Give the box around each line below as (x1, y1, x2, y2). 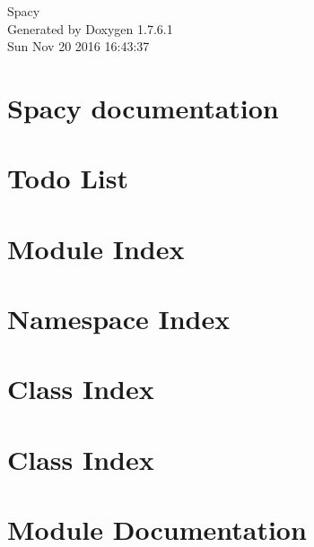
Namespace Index (7, 300, 231, 337)
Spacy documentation (7, 89, 279, 126)
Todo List (7, 160, 128, 196)
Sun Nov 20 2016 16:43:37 (7, 37, 150, 56)
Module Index (7, 230, 185, 266)
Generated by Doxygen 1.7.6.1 (7, 19, 173, 38)
